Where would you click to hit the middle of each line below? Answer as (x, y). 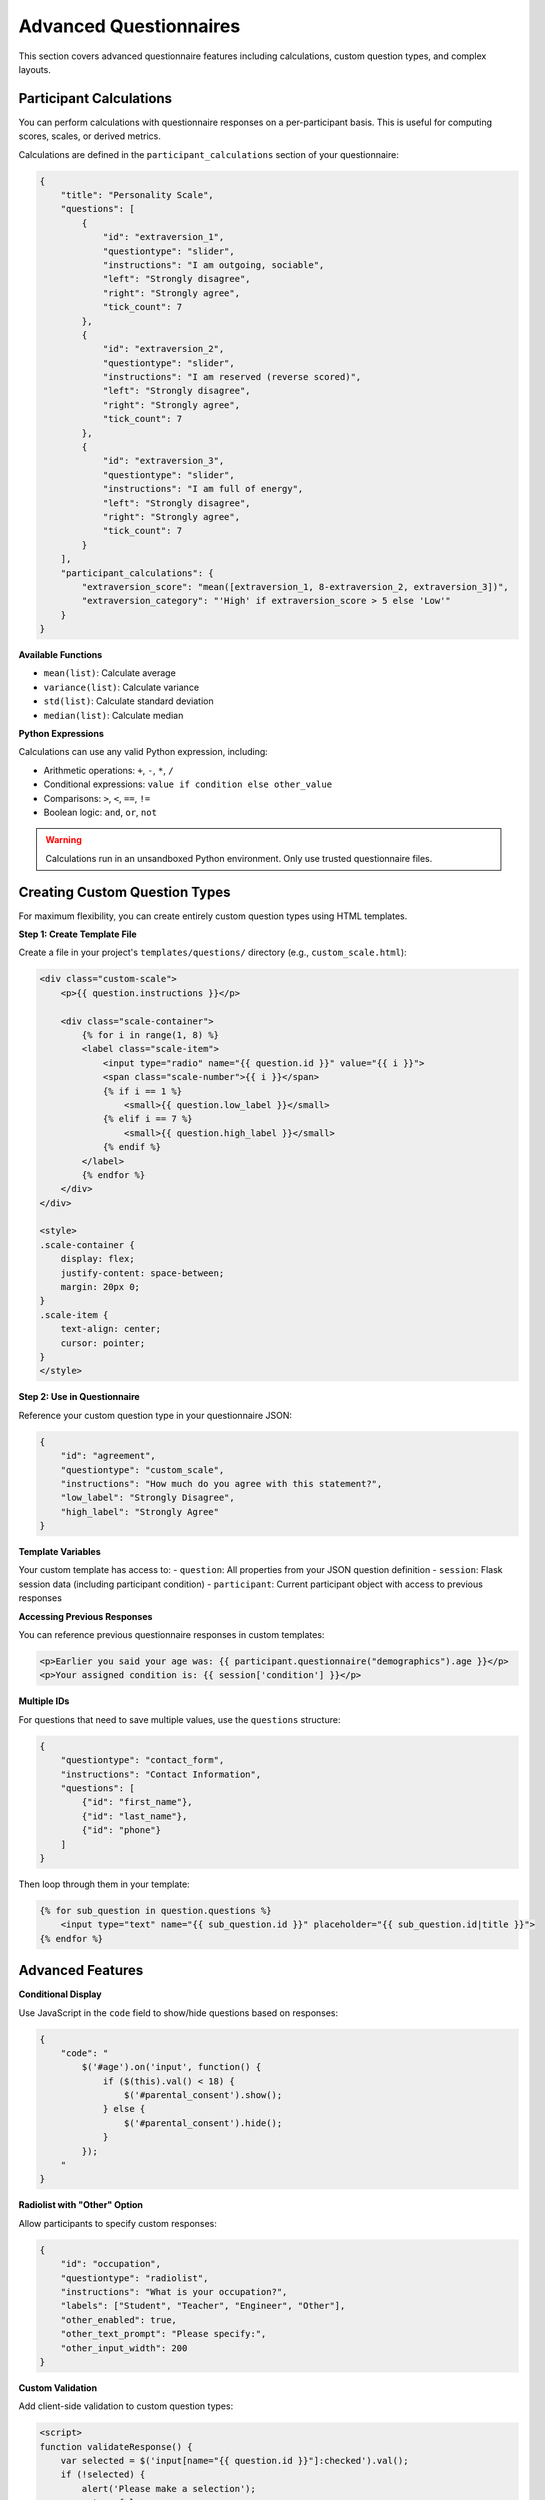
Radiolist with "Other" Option (81, 2205)
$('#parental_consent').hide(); (203, 2123)
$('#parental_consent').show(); (203, 2095)
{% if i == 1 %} (142, 1091)
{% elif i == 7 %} (148, 1119)
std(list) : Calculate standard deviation (128, 701)
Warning (63, 840)
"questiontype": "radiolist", (134, 2278)
